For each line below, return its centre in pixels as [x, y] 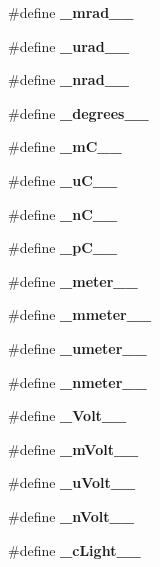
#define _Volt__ [67, 415]
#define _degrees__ [78, 112]
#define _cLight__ [74, 549]
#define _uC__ [63, 179]
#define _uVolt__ [72, 482]
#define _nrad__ [68, 79]
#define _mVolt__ [73, 448]
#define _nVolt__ [71, 515]
